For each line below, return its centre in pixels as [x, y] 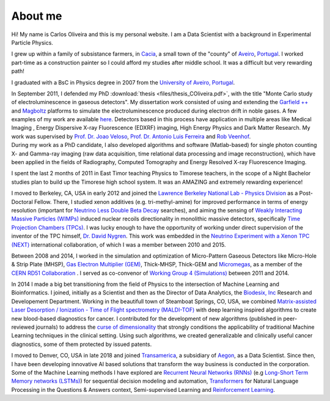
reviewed [23, 327]
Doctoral [22, 201]
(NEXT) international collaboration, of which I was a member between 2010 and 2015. [119, 244]
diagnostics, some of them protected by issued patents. [82, 344]
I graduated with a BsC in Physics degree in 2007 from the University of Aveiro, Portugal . [123, 82]
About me [37, 16]
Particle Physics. [32, 42]
